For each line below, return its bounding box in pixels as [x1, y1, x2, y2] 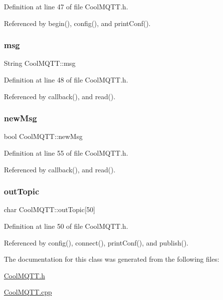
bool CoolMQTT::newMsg [4, 131, 83, 141]
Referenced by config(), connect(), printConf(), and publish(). [4, 237, 189, 247]
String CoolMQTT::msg [4, 58, 76, 68]
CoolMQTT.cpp [4, 287, 52, 297]
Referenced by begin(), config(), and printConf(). [4, 18, 151, 28]
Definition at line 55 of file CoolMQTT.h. [4, 148, 128, 158]
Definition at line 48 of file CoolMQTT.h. [4, 75, 128, 84]
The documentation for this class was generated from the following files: [4, 254, 220, 264]
